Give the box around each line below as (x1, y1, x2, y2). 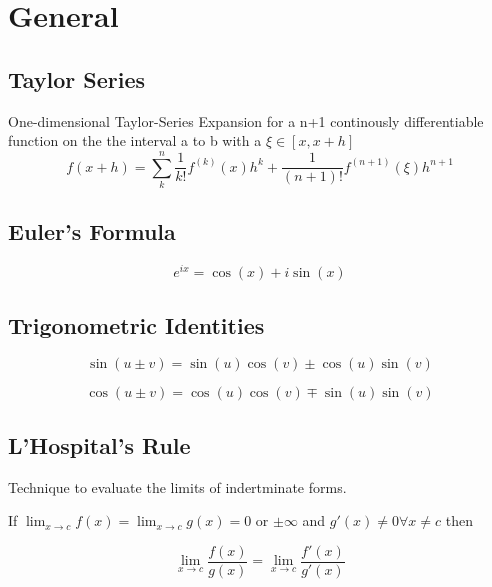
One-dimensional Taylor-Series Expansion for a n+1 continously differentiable (8, 110, 484, 131)
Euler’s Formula (8, 216, 176, 247)
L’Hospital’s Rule (8, 429, 191, 460)
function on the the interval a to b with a (8, 130, 262, 151)
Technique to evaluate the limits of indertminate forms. (8, 476, 347, 497)
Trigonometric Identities (8, 309, 265, 340)
